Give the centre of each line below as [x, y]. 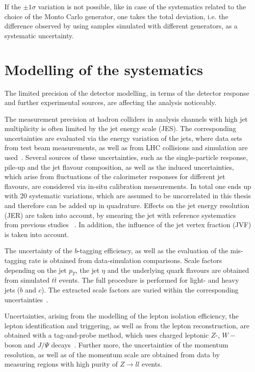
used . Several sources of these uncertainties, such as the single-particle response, [126, 157]
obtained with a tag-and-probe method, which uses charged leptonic [107, 335]
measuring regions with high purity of [61, 364]
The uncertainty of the [38, 251]
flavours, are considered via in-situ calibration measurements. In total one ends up [128, 186]
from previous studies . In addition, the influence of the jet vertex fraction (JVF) [128, 225]
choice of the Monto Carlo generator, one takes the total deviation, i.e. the [116, 16]
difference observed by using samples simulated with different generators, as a [121, 26]
